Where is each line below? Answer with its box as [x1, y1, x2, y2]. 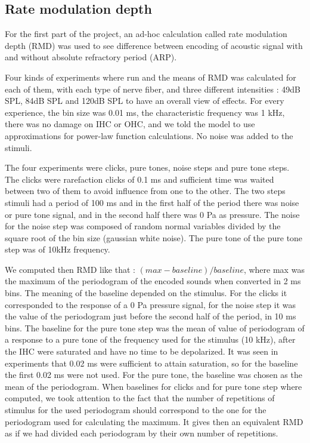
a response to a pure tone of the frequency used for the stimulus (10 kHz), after [5, 333, 296, 346]
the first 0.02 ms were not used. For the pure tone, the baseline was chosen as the [5, 368, 302, 381]
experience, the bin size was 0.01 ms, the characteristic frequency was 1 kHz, [5, 106, 285, 118]
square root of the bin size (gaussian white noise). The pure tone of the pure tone [5, 231, 303, 244]
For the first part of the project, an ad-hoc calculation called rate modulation [5, 27, 287, 40]
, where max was [243, 263, 305, 275]
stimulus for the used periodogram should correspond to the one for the [5, 404, 266, 416]
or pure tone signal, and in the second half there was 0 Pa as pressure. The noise [5, 208, 300, 220]
